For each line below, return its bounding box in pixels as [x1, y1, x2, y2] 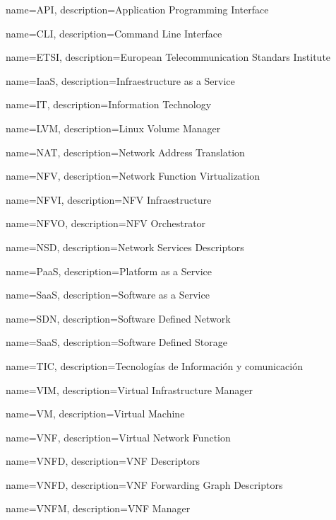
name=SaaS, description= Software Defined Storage [6, 335, 227, 349]
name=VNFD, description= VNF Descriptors [6, 453, 200, 468]
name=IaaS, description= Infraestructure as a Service [6, 73, 235, 88]
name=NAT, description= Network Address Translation [6, 144, 245, 159]
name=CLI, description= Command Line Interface [6, 25, 222, 40]
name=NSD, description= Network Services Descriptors [6, 239, 244, 254]
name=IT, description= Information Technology [6, 97, 212, 112]
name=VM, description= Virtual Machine [6, 406, 185, 421]
